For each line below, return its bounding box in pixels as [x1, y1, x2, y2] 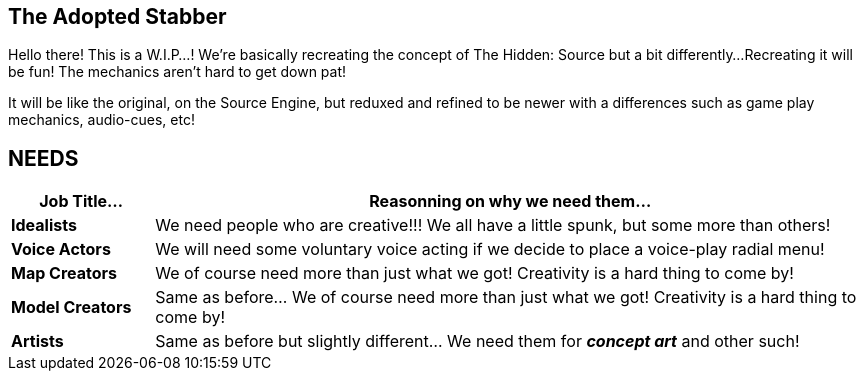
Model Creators [11, 297, 132, 318]
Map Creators [11, 263, 117, 284]
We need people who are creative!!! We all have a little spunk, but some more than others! [155, 215, 831, 236]
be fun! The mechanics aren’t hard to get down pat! [8, 63, 347, 81]
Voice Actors [11, 239, 111, 260]
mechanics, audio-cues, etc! [8, 111, 195, 129]
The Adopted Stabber [8, 4, 227, 29]
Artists [11, 331, 64, 352]
